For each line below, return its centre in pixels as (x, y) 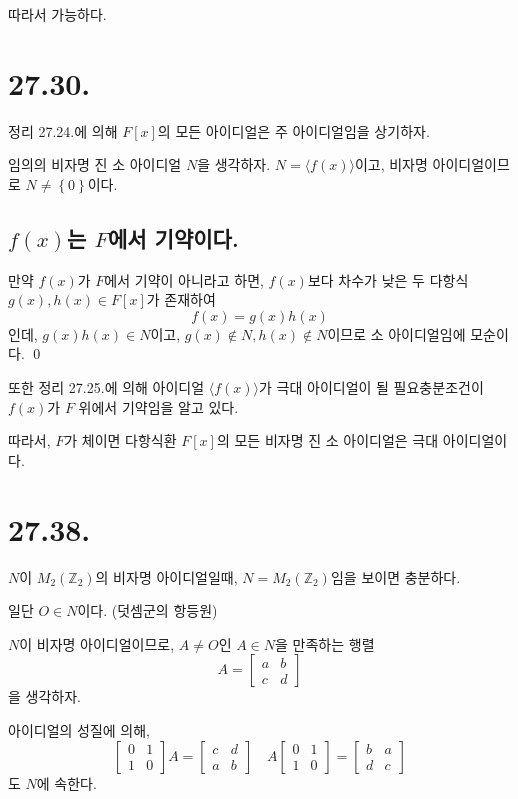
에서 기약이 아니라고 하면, (184, 279)
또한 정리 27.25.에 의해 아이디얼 (106, 387)
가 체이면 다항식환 (120, 440)
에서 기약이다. (173, 237)
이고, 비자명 (391, 164)
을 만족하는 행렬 (325, 643)
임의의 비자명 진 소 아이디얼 (95, 164)
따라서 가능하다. (57, 14)
